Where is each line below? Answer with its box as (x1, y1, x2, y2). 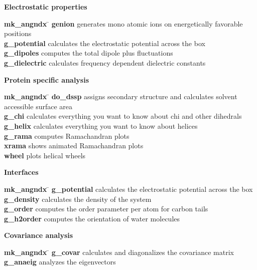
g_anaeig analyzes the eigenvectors (4, 256, 116, 267)
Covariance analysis (4, 230, 73, 240)
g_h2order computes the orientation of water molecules (4, 213, 180, 223)
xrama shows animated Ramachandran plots (4, 140, 144, 151)
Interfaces (4, 167, 39, 177)
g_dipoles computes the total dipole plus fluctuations (4, 48, 173, 58)
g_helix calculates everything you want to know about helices (4, 120, 198, 131)
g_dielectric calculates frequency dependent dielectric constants (4, 57, 206, 68)
